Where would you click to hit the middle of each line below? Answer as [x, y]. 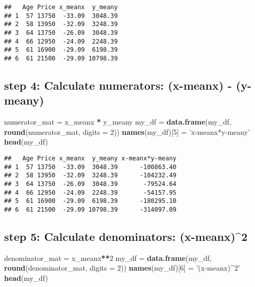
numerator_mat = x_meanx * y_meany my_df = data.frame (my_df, [118, 122]
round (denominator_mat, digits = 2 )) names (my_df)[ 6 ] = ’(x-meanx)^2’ [122, 268]
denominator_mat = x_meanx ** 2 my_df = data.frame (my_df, [108, 258]
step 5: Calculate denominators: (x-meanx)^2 [126, 236]
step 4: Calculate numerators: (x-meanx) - [118, 85]
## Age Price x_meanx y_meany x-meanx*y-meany [90, 158]
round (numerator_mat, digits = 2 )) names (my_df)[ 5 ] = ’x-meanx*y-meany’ [127, 131]
